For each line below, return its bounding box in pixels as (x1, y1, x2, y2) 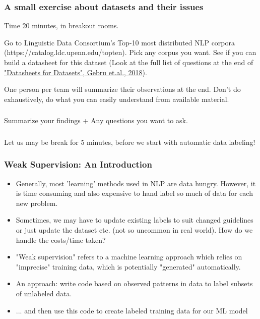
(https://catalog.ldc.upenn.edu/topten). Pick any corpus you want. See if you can (4, 47, 256, 58)
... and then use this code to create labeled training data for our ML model (16, 305, 248, 315)
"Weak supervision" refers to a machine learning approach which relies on (16, 251, 242, 262)
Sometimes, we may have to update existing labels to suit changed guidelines (16, 215, 253, 225)
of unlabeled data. (16, 288, 72, 298)
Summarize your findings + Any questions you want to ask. (4, 115, 188, 126)
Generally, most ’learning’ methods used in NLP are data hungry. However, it (16, 178, 256, 188)
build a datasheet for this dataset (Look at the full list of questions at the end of (4, 57, 253, 67)
